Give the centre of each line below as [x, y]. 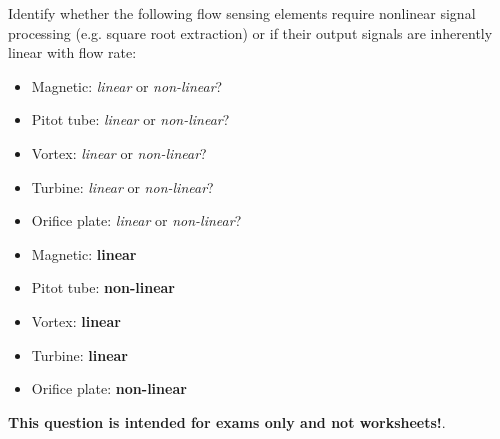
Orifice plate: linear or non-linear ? [136, 220]
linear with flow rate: [72, 52]
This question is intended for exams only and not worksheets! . [227, 421]
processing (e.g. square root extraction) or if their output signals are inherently [250, 32]
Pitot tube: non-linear [103, 287]
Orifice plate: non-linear [109, 388]
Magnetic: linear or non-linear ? [127, 85]
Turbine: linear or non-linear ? [122, 186]
